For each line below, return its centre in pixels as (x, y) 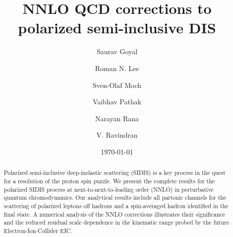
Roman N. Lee (117, 68)
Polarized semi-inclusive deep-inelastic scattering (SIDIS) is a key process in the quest (115, 173)
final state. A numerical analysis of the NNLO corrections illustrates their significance (114, 214)
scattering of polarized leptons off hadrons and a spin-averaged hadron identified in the (116, 205)
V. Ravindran (117, 135)
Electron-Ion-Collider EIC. (38, 230)
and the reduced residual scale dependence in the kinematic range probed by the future (116, 222)
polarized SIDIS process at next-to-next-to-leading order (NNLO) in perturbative (109, 189)
